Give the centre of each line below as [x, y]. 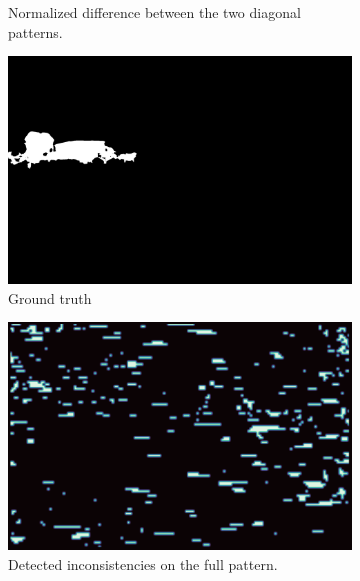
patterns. [35, 31]
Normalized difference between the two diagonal [154, 12]
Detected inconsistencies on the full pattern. [143, 563]
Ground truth [50, 297]
